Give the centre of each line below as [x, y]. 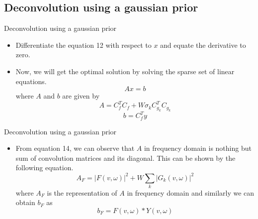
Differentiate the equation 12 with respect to [84, 45]
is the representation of [82, 192]
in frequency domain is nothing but [198, 148]
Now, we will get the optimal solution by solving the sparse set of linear [125, 71]
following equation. [44, 167]
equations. [31, 81]
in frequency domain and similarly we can [191, 192]
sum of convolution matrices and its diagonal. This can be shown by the [126, 158]
